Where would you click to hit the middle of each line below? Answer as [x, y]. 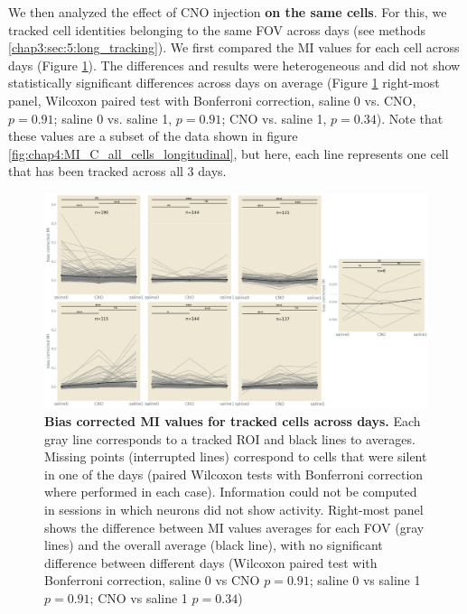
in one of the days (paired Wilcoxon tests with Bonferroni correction [234, 474]
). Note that [410, 118]
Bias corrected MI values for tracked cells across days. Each [233, 421]
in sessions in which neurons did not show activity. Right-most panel [234, 509]
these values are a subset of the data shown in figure [153, 136]
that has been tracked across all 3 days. [117, 171]
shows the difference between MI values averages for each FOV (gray [234, 527]
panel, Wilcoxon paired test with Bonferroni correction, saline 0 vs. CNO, [212, 100]
